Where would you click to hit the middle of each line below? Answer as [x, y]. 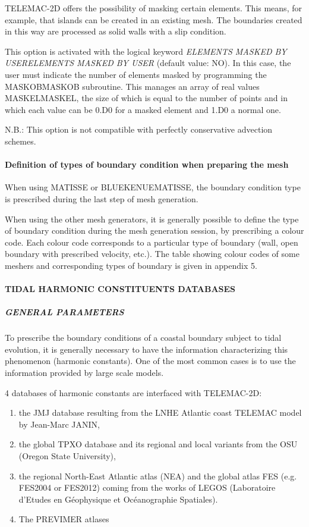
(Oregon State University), [67, 455]
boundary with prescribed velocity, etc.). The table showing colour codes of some [152, 254]
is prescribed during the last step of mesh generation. [102, 198]
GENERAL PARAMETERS [64, 312]
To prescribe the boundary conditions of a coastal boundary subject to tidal [143, 338]
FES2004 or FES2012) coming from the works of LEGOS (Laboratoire [147, 487]
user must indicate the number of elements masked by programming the [136, 74]
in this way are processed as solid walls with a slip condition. [116, 31]
